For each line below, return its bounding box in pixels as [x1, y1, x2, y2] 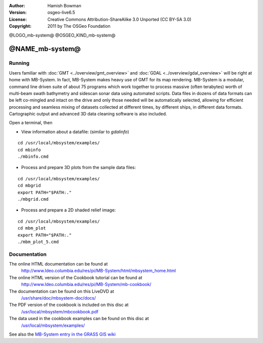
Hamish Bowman [47, 3, 81, 8]
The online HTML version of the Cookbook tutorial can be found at [9, 274, 142, 280]
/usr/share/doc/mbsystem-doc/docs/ [21, 295, 96, 301]
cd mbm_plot [18, 226, 46, 231]
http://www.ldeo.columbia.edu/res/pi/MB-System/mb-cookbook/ [21, 282, 151, 287]
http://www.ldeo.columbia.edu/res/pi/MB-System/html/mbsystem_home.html [21, 268, 176, 274]
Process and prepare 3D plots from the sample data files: [21, 165, 136, 171]
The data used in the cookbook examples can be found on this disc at [9, 316, 149, 322]
